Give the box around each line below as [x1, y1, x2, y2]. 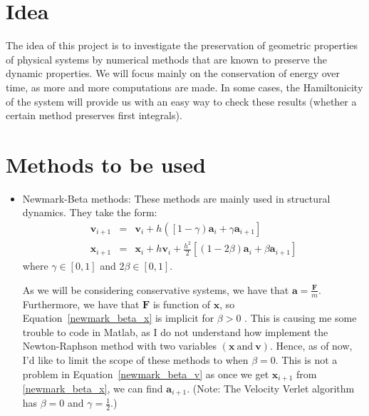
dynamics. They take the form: [22, 205, 157, 220]
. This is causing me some [244, 310, 357, 325]
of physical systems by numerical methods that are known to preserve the [6, 51, 327, 66]
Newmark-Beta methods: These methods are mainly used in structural [22, 191, 331, 206]
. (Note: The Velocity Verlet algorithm [187, 380, 355, 395]
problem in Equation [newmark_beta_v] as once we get [22, 366, 269, 381]
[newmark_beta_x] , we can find [22, 380, 163, 395]
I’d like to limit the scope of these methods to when [22, 352, 249, 367]
